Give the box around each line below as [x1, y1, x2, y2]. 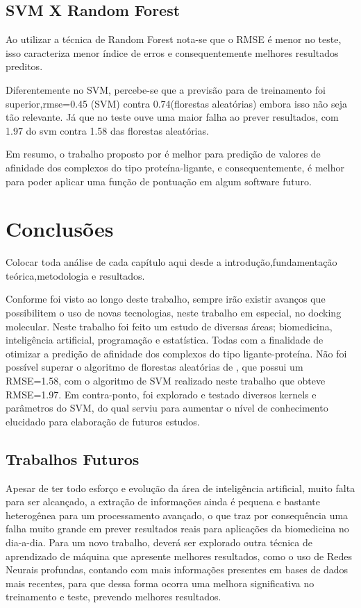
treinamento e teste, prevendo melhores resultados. [6, 589, 221, 604]
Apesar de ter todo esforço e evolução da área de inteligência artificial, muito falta [6, 480, 355, 495]
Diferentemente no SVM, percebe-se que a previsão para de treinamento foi [6, 82, 326, 96]
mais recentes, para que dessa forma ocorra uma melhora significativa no [6, 575, 314, 590]
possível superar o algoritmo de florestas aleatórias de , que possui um [6, 360, 303, 374]
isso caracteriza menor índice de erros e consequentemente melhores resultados [6, 45, 339, 60]
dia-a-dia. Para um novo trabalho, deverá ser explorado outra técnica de [6, 534, 312, 549]
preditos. [6, 59, 43, 74]
